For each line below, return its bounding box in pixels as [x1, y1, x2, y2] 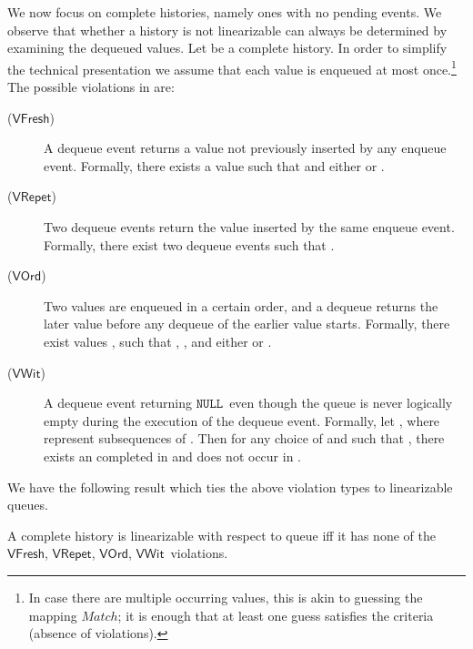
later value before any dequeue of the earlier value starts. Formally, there [44, 314, 450, 333]
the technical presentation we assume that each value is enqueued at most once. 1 [7, 56, 457, 78]
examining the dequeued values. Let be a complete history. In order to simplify [7, 38, 448, 57]
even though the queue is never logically [229, 393, 453, 412]
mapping [28, 605, 77, 624]
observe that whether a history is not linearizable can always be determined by [7, 20, 448, 39]
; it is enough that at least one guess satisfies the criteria [117, 605, 434, 624]
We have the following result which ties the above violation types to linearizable [7, 477, 453, 496]
